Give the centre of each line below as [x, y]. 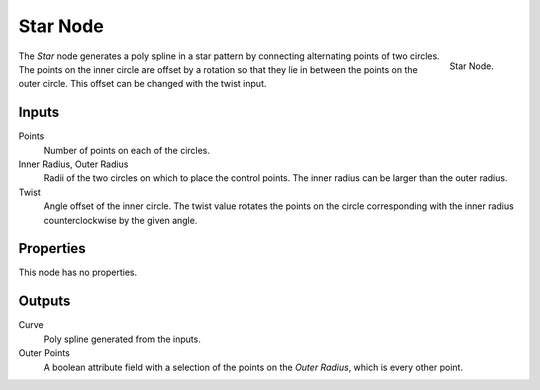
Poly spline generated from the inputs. [122, 339]
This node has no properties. [78, 272]
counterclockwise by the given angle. [120, 220]
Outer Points [44, 353]
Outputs [44, 301]
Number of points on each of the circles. [126, 150]
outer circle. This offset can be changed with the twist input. [142, 84]
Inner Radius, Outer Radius [73, 164]
